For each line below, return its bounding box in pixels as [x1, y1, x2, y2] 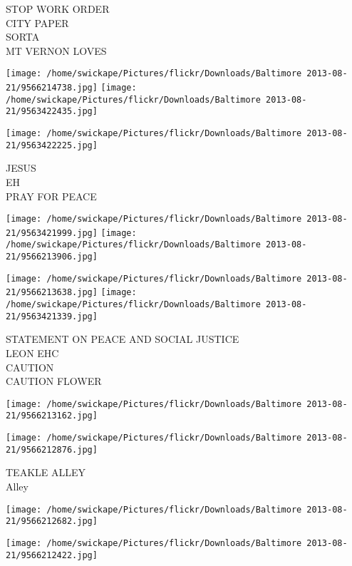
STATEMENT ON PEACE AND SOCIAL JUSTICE [6, 331, 239, 346]
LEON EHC [6, 345, 59, 360]
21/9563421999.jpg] [6, 227, 98, 238]
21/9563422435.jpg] [6, 106, 98, 117]
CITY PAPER [6, 15, 69, 30]
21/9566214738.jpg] [6, 83, 98, 93]
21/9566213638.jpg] [6, 287, 98, 298]
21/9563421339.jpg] [6, 311, 98, 321]
